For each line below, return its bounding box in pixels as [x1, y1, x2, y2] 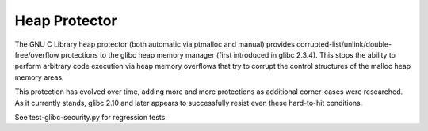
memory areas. [14, 72, 64, 82]
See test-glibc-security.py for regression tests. [14, 112, 168, 122]
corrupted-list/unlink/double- [296, 39, 392, 49]
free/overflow [14, 50, 59, 59]
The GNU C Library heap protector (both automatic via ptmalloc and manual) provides [14, 39, 295, 49]
